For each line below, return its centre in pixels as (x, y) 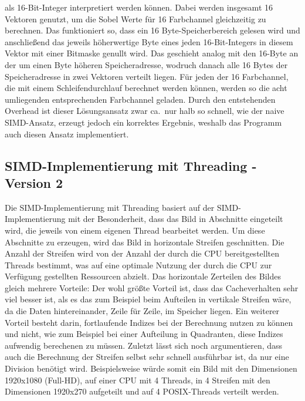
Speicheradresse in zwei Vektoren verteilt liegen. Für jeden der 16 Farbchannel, (147, 76)
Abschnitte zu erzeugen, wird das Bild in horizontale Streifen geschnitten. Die (145, 242)
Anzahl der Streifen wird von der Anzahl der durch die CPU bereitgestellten (142, 253)
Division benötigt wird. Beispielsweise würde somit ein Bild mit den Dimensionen (151, 368)
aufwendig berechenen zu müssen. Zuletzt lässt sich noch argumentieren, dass (144, 345)
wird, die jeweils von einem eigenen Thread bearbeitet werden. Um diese (135, 230)
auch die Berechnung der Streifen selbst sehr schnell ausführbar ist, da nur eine (147, 357)
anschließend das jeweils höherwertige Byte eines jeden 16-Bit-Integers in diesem (149, 41)
